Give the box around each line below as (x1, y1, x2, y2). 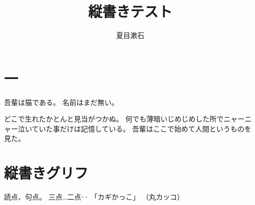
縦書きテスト (88, 1, 172, 21)
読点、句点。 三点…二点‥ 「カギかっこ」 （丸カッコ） (4, 191, 184, 202)
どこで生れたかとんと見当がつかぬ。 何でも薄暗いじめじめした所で (4, 113, 224, 124)
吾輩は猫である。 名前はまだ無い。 (4, 96, 119, 107)
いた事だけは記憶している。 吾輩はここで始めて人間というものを (39, 123, 251, 133)
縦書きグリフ (4, 162, 89, 183)
